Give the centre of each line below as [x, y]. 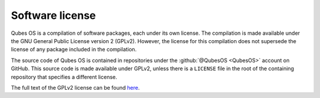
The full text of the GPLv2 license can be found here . [75, 87]
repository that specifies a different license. [64, 77]
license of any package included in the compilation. [74, 50]
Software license [53, 15]
